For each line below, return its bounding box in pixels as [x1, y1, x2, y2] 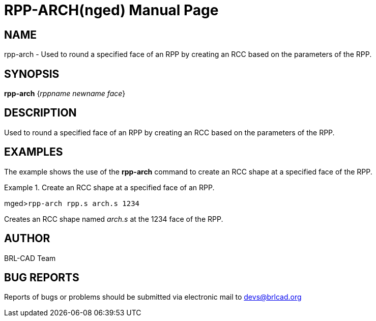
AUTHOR [4, 232, 50, 245]
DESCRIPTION [4, 106, 77, 120]
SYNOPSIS [4, 67, 60, 80]
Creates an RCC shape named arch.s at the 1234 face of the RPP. [4, 214, 223, 223]
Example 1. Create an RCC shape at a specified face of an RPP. [4, 183, 215, 192]
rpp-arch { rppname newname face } [4, 89, 126, 98]
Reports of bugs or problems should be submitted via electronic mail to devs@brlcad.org [4, 293, 302, 302]
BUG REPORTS [4, 271, 79, 284]
